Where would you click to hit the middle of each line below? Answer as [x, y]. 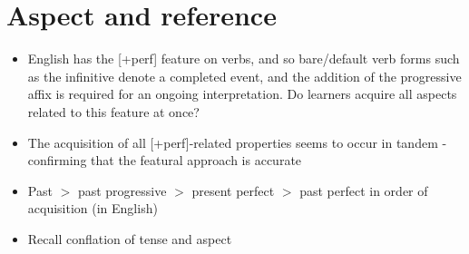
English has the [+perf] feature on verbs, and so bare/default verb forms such [244, 59]
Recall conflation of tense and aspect [130, 238]
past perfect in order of [364, 190]
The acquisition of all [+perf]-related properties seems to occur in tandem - [237, 142]
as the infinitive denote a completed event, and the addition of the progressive [244, 76]
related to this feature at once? [113, 111]
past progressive [122, 190]
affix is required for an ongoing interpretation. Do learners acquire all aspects [242, 94]
